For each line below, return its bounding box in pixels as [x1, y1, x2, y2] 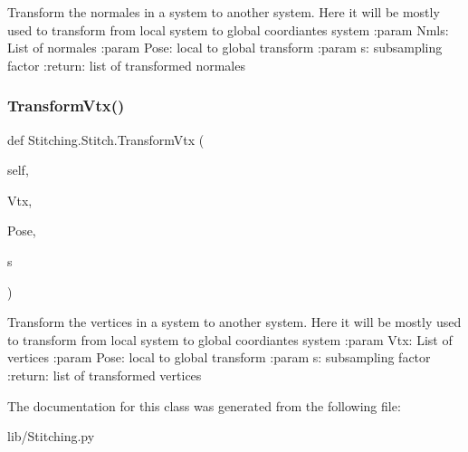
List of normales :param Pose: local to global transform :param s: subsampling [7, 38, 443, 57]
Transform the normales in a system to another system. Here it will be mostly [7, 3, 440, 21]
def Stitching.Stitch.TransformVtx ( [7, 130, 205, 149]
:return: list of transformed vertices [7, 365, 202, 384]
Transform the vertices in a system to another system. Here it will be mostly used [7, 313, 462, 332]
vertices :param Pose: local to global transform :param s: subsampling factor [7, 348, 431, 367]
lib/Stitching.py [7, 427, 95, 446]
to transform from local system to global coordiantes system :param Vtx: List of [7, 330, 453, 349]
